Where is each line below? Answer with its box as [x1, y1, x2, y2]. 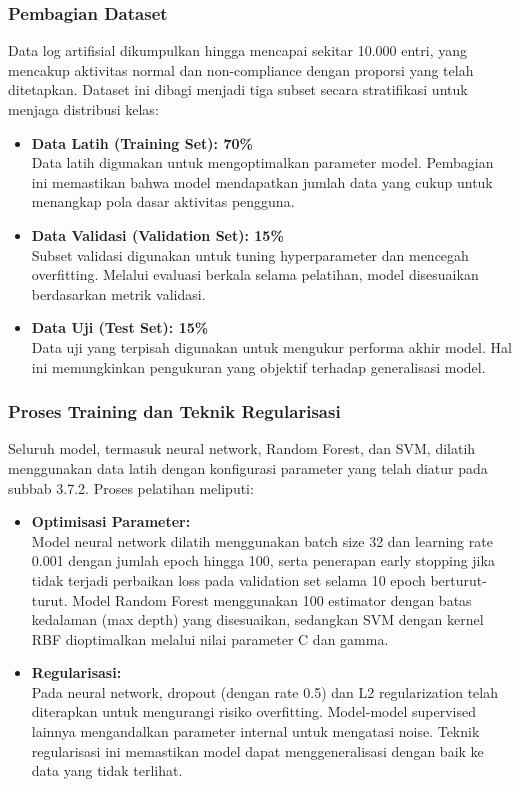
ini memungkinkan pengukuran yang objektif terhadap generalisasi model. [31, 356, 486, 377]
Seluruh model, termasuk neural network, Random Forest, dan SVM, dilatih [8, 438, 476, 459]
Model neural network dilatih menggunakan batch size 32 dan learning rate [31, 530, 493, 551]
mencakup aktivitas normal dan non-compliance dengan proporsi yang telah [8, 59, 474, 80]
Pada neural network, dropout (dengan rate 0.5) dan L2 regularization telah [31, 681, 498, 702]
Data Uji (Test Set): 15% [31, 317, 209, 338]
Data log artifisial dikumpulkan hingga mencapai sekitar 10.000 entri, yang [8, 40, 468, 61]
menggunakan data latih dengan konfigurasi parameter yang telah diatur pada [8, 457, 488, 478]
